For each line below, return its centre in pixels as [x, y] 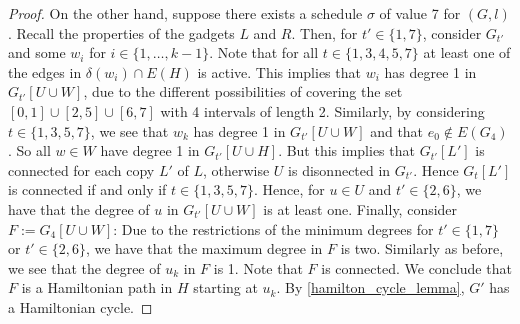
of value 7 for [420, 13]
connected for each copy [81, 169]
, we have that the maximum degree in [204, 248]
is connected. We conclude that [416, 267]
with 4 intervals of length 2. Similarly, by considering [322, 110]
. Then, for [324, 32]
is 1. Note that [258, 267]
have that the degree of [79, 208]
